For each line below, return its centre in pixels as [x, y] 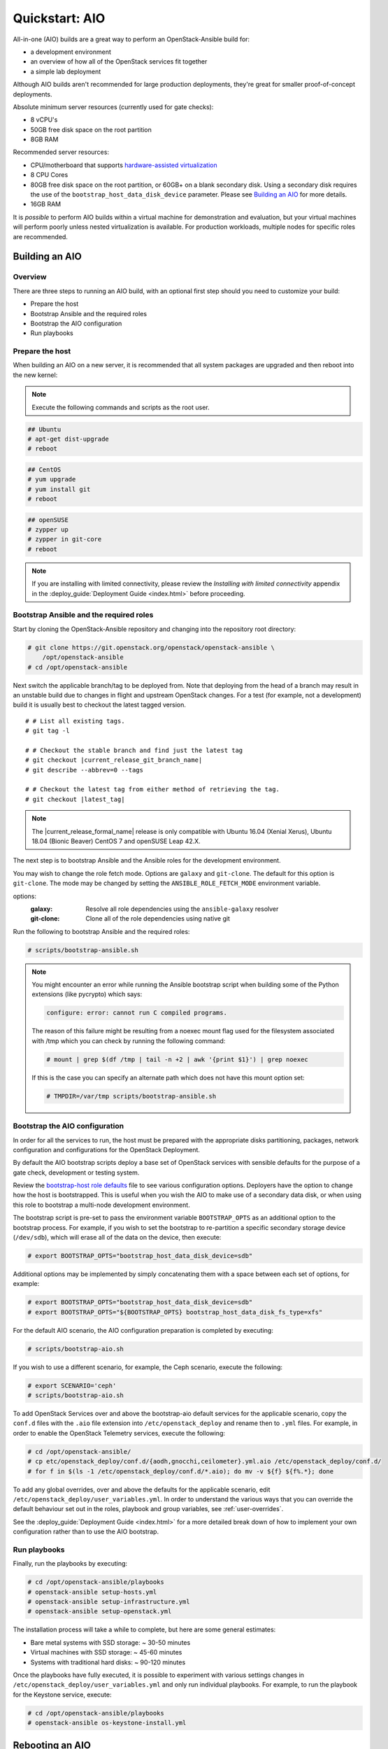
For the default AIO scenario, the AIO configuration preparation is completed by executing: [143, 1330]
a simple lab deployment [66, 71]
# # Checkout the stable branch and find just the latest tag [134, 750]
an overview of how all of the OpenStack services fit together [119, 62]
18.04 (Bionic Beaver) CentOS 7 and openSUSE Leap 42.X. [116, 841]
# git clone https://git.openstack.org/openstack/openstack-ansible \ [151, 647]
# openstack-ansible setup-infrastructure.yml [109, 1602]
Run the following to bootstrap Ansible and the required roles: [101, 931]
